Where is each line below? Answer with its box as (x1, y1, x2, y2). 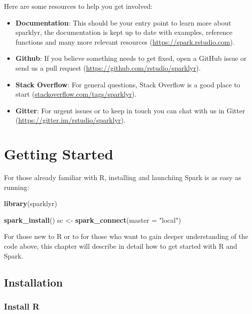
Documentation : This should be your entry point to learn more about (15, 17, 231, 27)
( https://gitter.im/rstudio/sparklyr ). (15, 115, 126, 125)
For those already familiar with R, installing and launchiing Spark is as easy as (4, 172, 241, 183)
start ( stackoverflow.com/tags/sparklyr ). (15, 89, 137, 99)
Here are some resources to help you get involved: (4, 1, 152, 11)
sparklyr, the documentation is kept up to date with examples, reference (15, 27, 232, 37)
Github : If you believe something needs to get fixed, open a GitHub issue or (15, 53, 247, 63)
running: (4, 182, 29, 192)
